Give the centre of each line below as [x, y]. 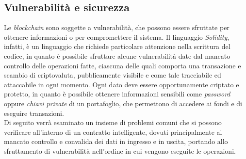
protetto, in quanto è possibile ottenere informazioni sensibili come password [117, 94]
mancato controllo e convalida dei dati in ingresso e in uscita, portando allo [116, 141]
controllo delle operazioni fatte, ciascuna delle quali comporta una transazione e [123, 65]
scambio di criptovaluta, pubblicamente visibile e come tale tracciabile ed [113, 75]
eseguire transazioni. [34, 113]
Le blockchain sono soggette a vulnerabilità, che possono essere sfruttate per [117, 27]
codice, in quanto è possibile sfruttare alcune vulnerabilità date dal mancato [117, 56]
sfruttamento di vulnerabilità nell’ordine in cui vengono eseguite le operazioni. [120, 151]
